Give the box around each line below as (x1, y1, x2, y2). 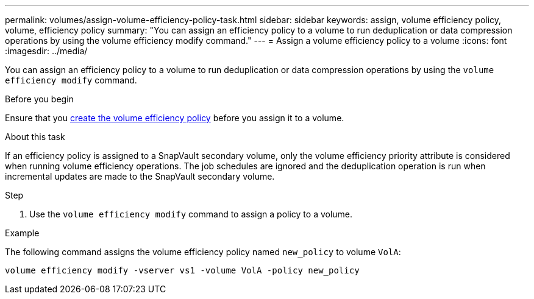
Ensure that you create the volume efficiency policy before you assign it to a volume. (5, 113, 344, 123)
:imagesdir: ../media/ (5, 46, 88, 56)
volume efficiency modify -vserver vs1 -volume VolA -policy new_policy (5, 266, 360, 275)
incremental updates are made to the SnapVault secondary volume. (5, 171, 275, 181)
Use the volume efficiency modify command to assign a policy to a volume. (29, 209, 353, 219)
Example (5, 228, 40, 238)
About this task (5, 132, 65, 142)
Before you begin (5, 94, 74, 104)
